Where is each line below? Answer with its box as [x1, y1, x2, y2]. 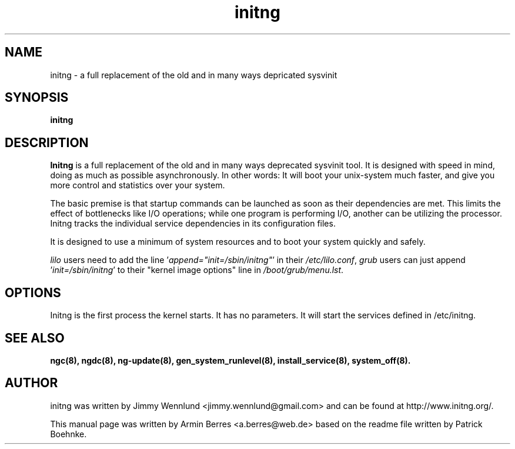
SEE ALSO [5, 330, 65, 345]
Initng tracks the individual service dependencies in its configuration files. [50, 218, 336, 229]
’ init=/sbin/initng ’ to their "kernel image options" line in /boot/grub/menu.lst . [50, 265, 344, 275]
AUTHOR [5, 375, 58, 391]
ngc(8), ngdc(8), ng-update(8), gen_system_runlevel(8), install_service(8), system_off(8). [50, 355, 411, 365]
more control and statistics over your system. [50, 180, 225, 191]
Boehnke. [50, 428, 87, 439]
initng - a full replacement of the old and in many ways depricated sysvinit [50, 69, 337, 80]
